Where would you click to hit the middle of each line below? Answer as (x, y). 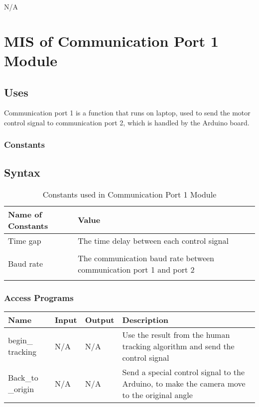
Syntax (22, 172)
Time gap (25, 240)
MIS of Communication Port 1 (111, 41)
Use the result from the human (176, 334)
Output (100, 319)
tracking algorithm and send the (178, 346)
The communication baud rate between (146, 258)
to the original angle (157, 395)
